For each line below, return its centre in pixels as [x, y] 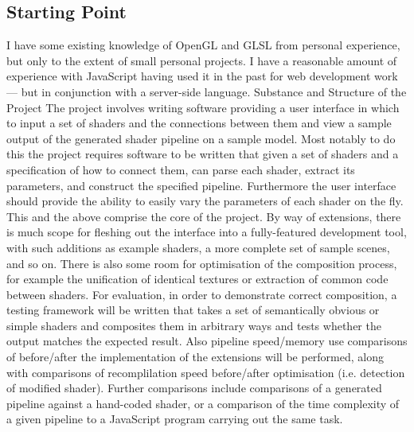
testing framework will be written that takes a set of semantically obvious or [193, 310]
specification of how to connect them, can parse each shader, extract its [181, 169]
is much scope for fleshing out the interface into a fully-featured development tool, [207, 232]
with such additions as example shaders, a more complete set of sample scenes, [198, 247]
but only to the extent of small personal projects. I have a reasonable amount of [202, 60]
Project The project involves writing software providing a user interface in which [203, 107]
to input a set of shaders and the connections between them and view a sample [199, 123]
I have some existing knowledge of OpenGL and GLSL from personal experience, [203, 45]
